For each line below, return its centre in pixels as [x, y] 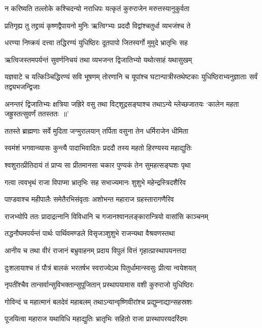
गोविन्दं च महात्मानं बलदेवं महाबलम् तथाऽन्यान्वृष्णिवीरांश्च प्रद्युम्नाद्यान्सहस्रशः [99, 301]
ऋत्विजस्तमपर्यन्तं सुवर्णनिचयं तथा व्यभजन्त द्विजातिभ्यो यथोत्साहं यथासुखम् [98, 59]
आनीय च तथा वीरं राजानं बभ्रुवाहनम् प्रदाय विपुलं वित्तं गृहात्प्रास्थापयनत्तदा [95, 250]
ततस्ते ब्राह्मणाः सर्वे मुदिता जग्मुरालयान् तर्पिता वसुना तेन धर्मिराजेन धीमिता [96, 130]
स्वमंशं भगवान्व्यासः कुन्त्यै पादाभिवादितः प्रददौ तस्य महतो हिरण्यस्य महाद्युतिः [98, 148]
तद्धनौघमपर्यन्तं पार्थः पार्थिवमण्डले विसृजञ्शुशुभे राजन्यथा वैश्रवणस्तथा [90, 233]
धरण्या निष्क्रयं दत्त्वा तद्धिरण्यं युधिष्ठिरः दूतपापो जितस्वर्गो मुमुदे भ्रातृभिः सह [96, 42]
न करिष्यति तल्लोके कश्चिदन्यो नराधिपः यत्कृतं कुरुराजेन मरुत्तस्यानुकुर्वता [97, 8]
